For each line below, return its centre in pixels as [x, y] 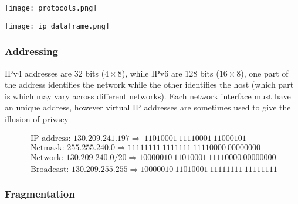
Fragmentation [40, 193]
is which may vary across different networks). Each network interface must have [148, 96]
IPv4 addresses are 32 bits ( [55, 73]
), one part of [265, 73]
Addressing [31, 51]
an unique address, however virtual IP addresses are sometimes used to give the [148, 107]
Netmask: [48, 148]
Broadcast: [50, 169]
